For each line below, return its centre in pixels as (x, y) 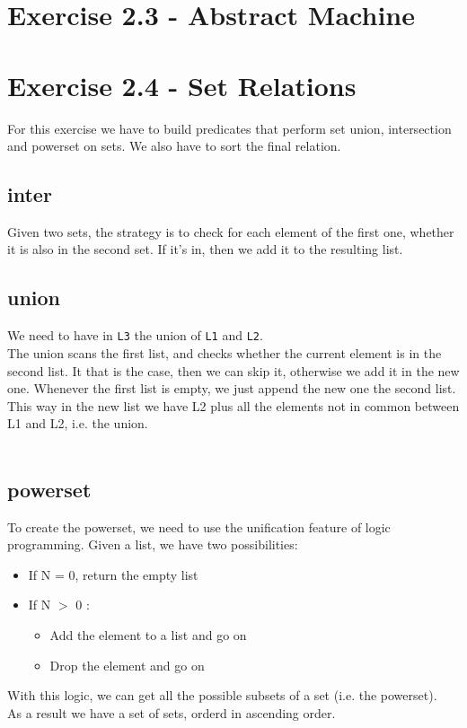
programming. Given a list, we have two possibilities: (153, 544)
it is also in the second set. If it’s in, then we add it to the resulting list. (205, 249)
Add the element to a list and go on (148, 635)
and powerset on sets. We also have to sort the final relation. (174, 146)
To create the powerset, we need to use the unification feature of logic (199, 526)
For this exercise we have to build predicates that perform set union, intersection (229, 128)
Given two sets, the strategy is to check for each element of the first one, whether (231, 231)
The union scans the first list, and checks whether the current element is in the (225, 352)
